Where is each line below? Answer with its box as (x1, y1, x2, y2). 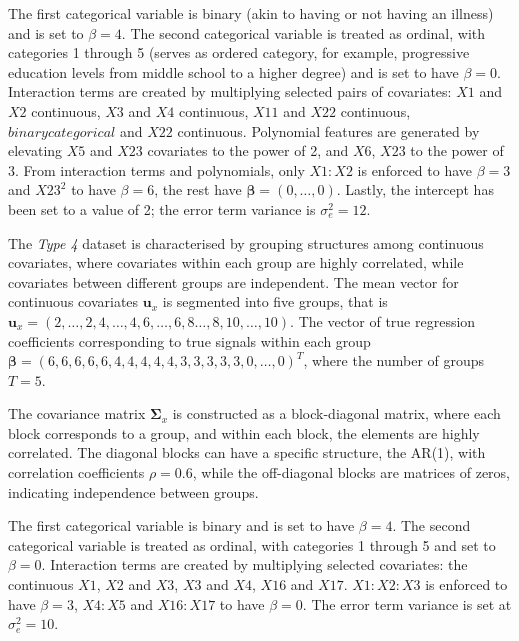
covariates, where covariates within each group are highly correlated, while (8, 252, 464, 273)
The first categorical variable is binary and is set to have (8, 515, 355, 536)
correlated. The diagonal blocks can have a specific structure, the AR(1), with (8, 442, 486, 463)
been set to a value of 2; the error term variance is (8, 198, 316, 219)
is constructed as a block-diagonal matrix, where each (172, 403, 501, 424)
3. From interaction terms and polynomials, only (8, 159, 305, 180)
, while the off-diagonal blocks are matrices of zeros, (192, 462, 510, 483)
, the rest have (154, 179, 242, 200)
